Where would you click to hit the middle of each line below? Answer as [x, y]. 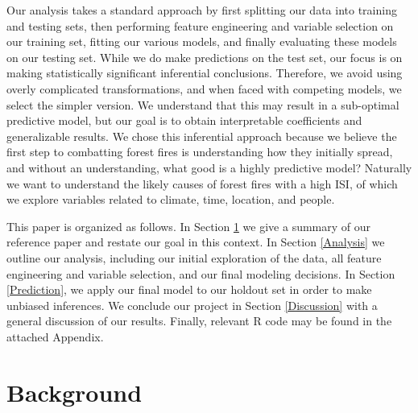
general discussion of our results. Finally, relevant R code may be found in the [199, 321]
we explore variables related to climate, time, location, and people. [171, 199]
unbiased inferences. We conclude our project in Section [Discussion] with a [192, 305]
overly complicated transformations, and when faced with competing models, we [204, 88]
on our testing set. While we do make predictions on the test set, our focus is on [205, 57]
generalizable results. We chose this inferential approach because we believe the [202, 136]
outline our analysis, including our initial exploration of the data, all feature [194, 257]
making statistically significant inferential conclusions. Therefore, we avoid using [205, 73]
